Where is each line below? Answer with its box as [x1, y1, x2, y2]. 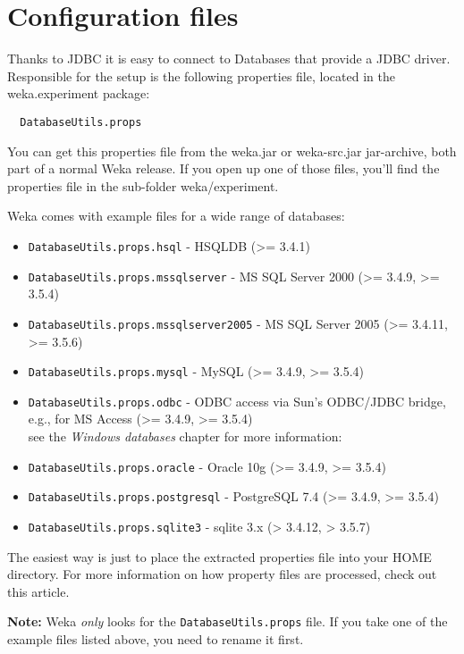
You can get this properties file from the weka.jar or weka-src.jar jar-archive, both [7, 141, 457, 160]
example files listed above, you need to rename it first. [7, 630, 304, 648]
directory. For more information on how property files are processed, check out [7, 565, 437, 583]
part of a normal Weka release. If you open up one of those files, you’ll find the [7, 159, 440, 178]
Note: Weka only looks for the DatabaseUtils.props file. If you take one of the [7, 612, 448, 631]
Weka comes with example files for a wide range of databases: [7, 206, 345, 225]
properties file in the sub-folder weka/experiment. [7, 176, 279, 195]
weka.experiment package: [7, 84, 150, 103]
